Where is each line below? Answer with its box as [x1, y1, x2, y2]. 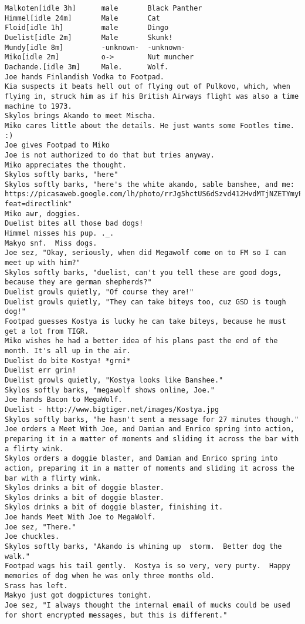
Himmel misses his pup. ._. [5, 229, 114, 238]
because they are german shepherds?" [5, 278, 152, 287]
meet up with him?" [5, 259, 80, 267]
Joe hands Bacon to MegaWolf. [5, 395, 123, 404]
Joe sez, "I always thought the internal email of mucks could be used [5, 601, 290, 610]
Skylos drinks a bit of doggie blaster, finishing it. [5, 503, 223, 512]
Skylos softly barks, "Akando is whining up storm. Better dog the [5, 542, 282, 551]
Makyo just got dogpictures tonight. [5, 591, 152, 600]
